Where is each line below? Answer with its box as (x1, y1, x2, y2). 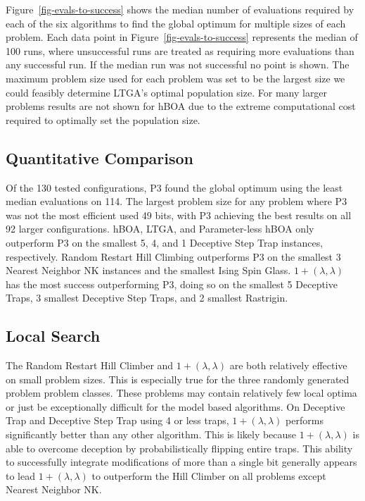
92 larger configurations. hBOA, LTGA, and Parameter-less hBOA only (6, 221, 314, 236)
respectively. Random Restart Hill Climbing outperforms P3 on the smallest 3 (6, 249, 341, 264)
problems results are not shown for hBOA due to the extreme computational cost (6, 99, 356, 113)
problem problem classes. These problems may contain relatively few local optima (6, 385, 357, 400)
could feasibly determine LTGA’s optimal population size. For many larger (6, 85, 328, 99)
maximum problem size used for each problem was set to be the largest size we (6, 70, 345, 85)
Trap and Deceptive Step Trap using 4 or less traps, (6, 413, 229, 428)
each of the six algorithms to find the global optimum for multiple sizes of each (6, 16, 346, 30)
